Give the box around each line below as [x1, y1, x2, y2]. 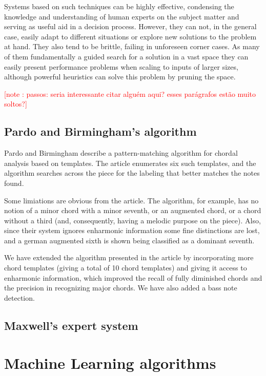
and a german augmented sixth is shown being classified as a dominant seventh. [4, 235, 255, 245]
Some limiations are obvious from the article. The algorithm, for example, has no [4, 195, 259, 205]
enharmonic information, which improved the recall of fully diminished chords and [4, 272, 262, 283]
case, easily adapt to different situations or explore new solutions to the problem [4, 31, 257, 41]
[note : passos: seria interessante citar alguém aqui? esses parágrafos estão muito [4, 88, 256, 99]
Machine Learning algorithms [4, 352, 216, 373]
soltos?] [4, 98, 27, 109]
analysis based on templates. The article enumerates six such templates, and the [4, 157, 256, 168]
